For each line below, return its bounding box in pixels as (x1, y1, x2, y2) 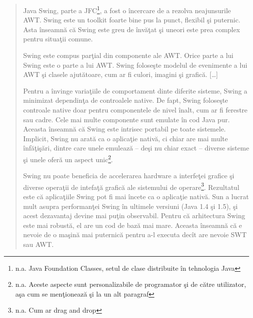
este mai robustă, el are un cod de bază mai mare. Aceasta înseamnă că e (23, 220, 242, 230)
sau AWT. (23, 239, 54, 249)
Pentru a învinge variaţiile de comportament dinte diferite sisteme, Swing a (23, 85, 248, 95)
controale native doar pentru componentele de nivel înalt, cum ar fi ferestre (23, 105, 248, 114)
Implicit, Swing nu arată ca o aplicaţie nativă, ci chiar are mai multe (23, 133, 228, 143)
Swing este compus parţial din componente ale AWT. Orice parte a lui (23, 50, 234, 60)
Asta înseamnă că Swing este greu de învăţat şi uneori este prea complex (23, 24, 240, 34)
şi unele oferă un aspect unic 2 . (23, 152, 113, 164)
